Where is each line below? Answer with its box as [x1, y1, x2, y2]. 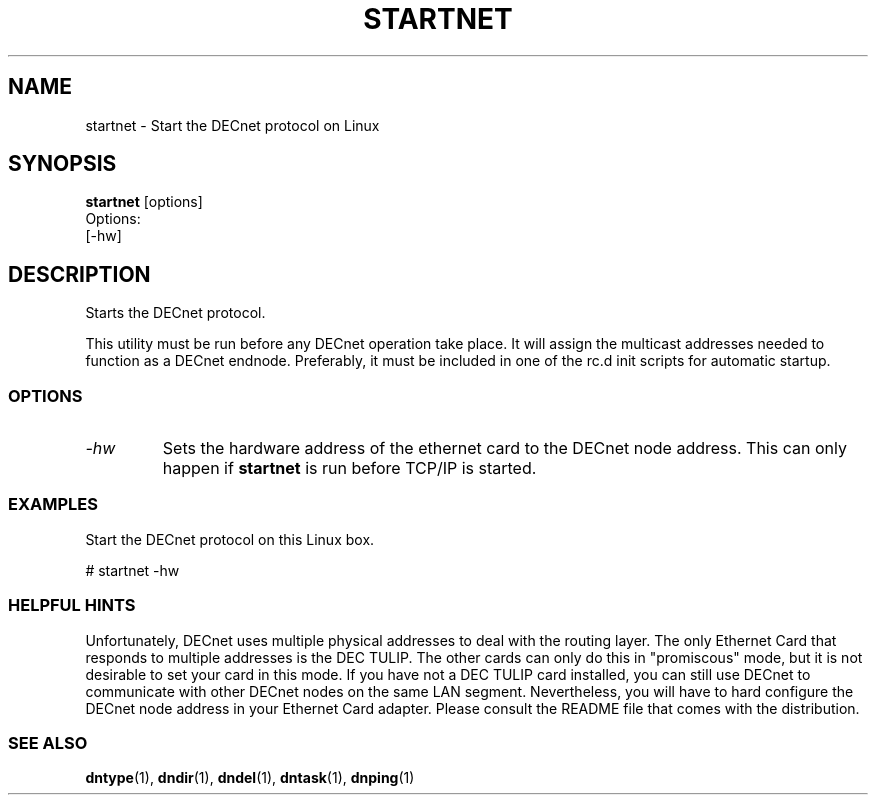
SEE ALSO [8, 732, 88, 753]
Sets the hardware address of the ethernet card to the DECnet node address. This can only [162, 438, 847, 459]
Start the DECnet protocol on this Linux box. [85, 530, 375, 548]
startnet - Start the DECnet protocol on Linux [85, 116, 380, 134]
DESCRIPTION [8, 261, 151, 287]
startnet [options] [85, 193, 203, 211]
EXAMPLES [8, 494, 98, 515]
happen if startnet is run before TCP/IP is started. [162, 458, 537, 479]
